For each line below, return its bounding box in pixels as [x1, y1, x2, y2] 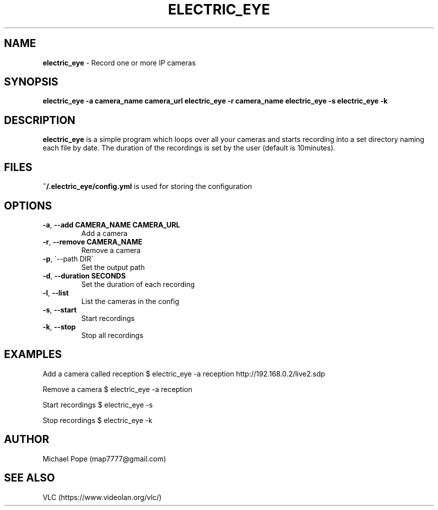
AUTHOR [4, 433, 49, 446]
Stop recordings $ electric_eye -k [42, 415, 152, 424]
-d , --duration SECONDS [42, 271, 126, 280]
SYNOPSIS [4, 75, 58, 88]
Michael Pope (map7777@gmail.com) [42, 454, 166, 463]
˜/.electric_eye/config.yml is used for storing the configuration [42, 182, 252, 191]
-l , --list [42, 288, 69, 297]
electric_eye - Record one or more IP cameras [42, 58, 196, 67]
